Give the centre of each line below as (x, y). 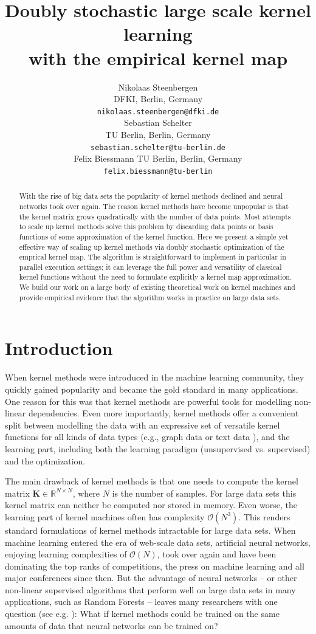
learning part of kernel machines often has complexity (105, 516)
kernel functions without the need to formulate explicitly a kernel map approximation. (156, 277)
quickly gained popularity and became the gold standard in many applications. (152, 389)
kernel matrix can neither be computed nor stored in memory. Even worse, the (151, 505)
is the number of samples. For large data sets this (204, 493)
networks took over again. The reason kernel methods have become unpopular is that (154, 206)
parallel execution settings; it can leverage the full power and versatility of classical (150, 267)
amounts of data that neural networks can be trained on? (112, 625)
